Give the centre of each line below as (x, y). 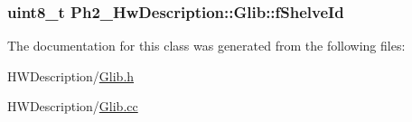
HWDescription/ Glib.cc (73, 106)
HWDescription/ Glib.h (71, 75)
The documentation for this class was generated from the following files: (206, 46)
